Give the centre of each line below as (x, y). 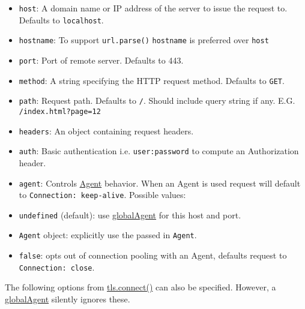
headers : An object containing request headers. (106, 130)
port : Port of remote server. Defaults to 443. (101, 60)
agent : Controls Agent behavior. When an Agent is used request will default (160, 183)
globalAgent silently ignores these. (68, 299)
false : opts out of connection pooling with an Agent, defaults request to (153, 255)
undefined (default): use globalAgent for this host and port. (130, 214)
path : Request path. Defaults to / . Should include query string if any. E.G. (157, 100)
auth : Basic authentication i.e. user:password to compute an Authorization (159, 151)
